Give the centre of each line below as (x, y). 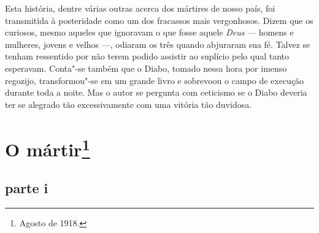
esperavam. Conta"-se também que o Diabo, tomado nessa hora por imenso (146, 68)
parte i (27, 188)
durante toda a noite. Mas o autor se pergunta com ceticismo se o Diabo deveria (156, 92)
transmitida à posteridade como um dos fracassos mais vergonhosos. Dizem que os (159, 20)
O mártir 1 (48, 147)
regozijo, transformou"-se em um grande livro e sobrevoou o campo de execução (155, 80)
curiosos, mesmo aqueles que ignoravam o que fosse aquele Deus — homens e (149, 32)
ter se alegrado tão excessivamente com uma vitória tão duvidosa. (129, 104)
